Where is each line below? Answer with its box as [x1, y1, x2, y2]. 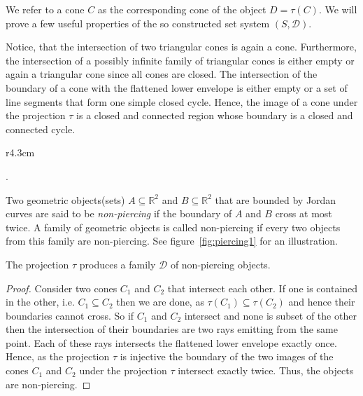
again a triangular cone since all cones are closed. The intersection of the [6, 67, 318, 81]
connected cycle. [6, 121, 76, 136]
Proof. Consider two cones [6, 280, 118, 295]
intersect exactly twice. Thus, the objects [178, 363, 354, 378]
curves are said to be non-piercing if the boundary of [6, 206, 232, 221]
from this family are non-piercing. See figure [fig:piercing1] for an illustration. [6, 233, 338, 248]
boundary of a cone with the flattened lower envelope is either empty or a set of [6, 80, 348, 95]
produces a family [79, 257, 156, 271]
